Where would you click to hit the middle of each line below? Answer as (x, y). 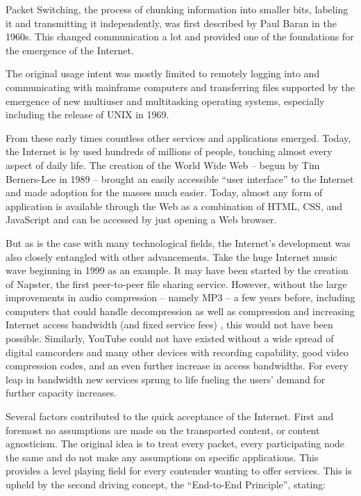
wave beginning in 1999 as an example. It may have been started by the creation (177, 270)
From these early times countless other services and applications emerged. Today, (178, 137)
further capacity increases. (61, 393)
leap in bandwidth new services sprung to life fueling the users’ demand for (166, 379)
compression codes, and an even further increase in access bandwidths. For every (177, 366)
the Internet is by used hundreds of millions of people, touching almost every (169, 151)
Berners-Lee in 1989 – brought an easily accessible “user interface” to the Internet (180, 178)
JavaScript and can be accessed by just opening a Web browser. (141, 219)
